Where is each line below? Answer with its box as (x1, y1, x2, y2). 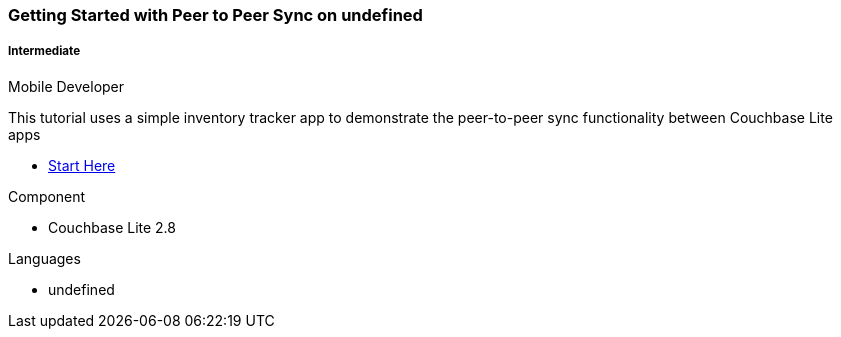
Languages (8, 249, 81, 267)
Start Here (48, 156, 116, 174)
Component (8, 187, 86, 205)
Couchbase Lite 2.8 (48, 218, 177, 236)
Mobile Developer (8, 77, 125, 95)
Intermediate (8, 44, 81, 59)
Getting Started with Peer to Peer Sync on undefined (8, 5, 423, 25)
